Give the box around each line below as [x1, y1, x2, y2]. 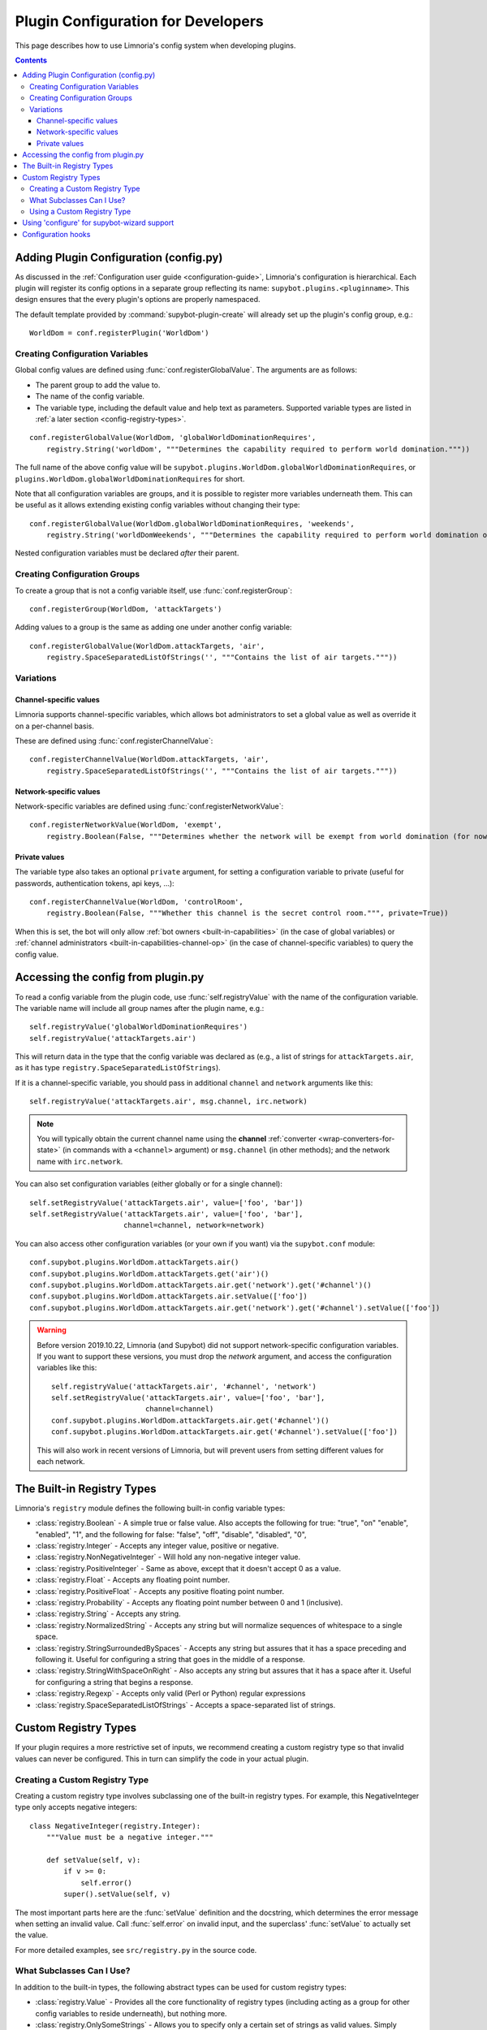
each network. [37, 1457, 85, 1466]
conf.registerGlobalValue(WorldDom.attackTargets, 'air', [29, 641, 265, 650]
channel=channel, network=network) [123, 1220, 265, 1230]
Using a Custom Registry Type [29, 207, 131, 217]
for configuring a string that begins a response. [35, 1677, 194, 1687]
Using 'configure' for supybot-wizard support [22, 218, 175, 227]
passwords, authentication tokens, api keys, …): [15, 878, 175, 888]
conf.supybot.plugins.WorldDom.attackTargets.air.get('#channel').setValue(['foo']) [51, 1427, 398, 1436]
